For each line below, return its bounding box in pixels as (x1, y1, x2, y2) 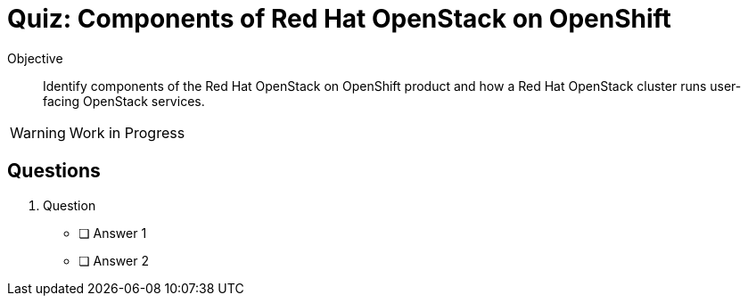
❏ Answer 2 (78, 252, 149, 268)
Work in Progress (69, 123, 185, 142)
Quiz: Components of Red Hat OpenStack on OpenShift (7, 4, 671, 34)
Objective (7, 50, 63, 66)
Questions (7, 160, 101, 183)
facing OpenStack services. (43, 93, 205, 109)
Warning (10, 123, 66, 142)
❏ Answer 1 (78, 225, 147, 241)
